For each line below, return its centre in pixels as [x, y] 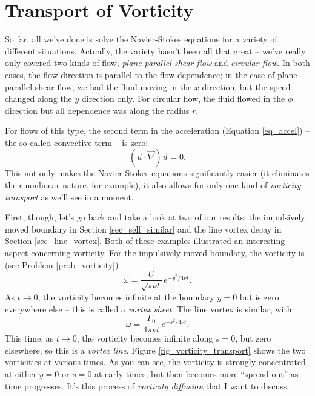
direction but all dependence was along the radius [97, 110]
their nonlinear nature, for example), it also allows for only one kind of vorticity [153, 185]
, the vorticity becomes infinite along [145, 338]
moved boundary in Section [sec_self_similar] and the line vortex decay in [143, 229]
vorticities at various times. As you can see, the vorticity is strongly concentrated [155, 362]
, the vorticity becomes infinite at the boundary [126, 297]
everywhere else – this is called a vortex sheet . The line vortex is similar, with [148, 309]
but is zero [259, 297]
